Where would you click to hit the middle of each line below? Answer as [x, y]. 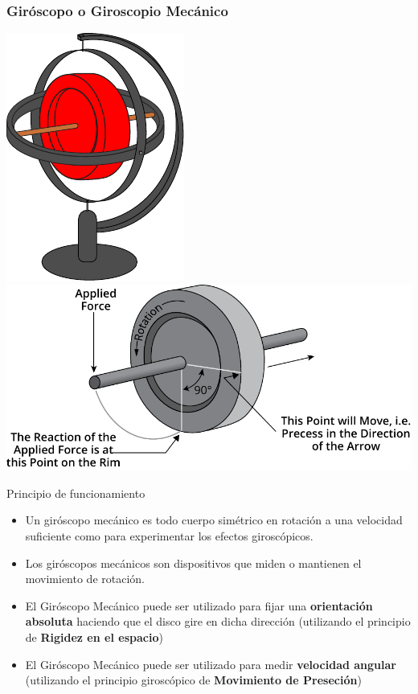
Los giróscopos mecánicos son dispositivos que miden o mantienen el [193, 563]
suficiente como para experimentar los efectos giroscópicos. [169, 536]
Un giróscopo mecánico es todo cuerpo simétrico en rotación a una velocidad [214, 520]
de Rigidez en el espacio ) [94, 637]
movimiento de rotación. [85, 579]
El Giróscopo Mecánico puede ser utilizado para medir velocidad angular [211, 664]
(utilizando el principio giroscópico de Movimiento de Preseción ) [193, 680]
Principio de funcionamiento [76, 493]
